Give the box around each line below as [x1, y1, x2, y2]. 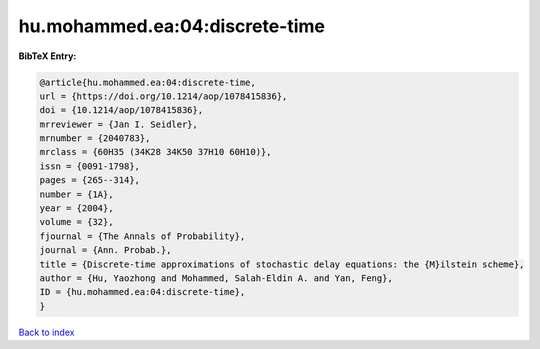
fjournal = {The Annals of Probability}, [39, 230, 246, 242]
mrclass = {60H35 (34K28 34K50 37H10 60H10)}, [39, 146, 272, 158]
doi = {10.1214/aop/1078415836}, [39, 105, 204, 116]
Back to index [18, 326, 75, 338]
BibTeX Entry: [18, 50, 77, 62]
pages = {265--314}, [39, 175, 140, 186]
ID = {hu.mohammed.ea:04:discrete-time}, [39, 286, 246, 298]
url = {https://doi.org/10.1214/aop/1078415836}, [39, 90, 288, 102]
